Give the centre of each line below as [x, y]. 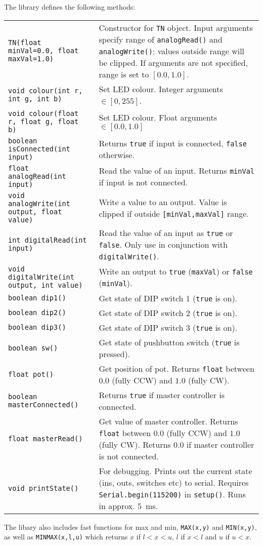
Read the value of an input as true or [166, 232]
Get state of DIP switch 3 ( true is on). [168, 327]
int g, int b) [35, 99]
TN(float [25, 43]
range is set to [124, 74]
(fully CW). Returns [135, 444]
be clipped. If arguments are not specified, [173, 62]
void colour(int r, [46, 90]
